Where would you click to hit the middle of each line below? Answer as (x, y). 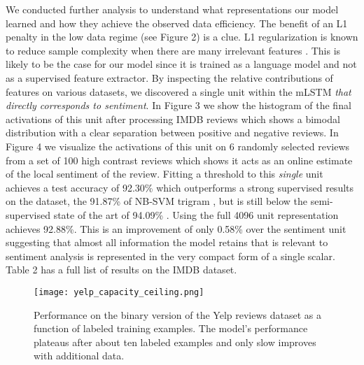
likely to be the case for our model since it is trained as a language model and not (181, 64)
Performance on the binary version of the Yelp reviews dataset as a (177, 314)
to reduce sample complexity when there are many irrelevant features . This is (173, 50)
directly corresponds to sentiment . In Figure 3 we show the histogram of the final (178, 105)
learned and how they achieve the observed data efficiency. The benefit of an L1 (177, 23)
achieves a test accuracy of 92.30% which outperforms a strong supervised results (180, 187)
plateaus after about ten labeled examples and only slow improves (175, 342)
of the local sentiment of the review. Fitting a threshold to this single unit (164, 174)
